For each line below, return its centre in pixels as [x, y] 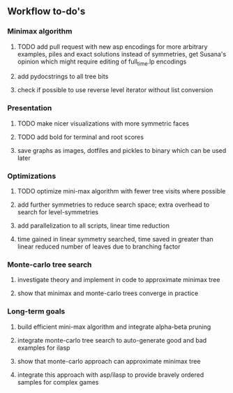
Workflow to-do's [46, 12]
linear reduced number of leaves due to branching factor [99, 246]
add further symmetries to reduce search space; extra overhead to [113, 205]
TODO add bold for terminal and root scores [81, 137]
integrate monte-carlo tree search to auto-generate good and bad [112, 340]
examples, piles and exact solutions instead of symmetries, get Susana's [122, 54]
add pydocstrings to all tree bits [63, 77]
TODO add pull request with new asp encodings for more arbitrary [112, 46]
